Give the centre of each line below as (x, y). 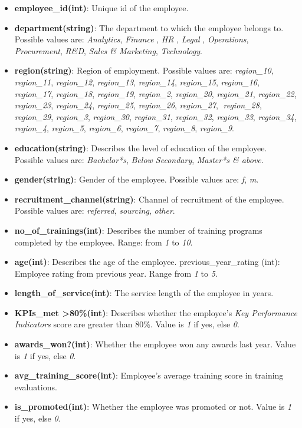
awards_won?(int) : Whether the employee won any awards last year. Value (155, 344)
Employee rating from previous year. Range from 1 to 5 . (116, 273)
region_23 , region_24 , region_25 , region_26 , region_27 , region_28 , (138, 105)
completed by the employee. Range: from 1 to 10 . (104, 242)
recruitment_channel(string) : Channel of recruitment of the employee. (149, 199)
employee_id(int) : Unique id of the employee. (101, 8)
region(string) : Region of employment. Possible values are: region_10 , (144, 70)
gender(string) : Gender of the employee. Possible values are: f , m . (137, 179)
